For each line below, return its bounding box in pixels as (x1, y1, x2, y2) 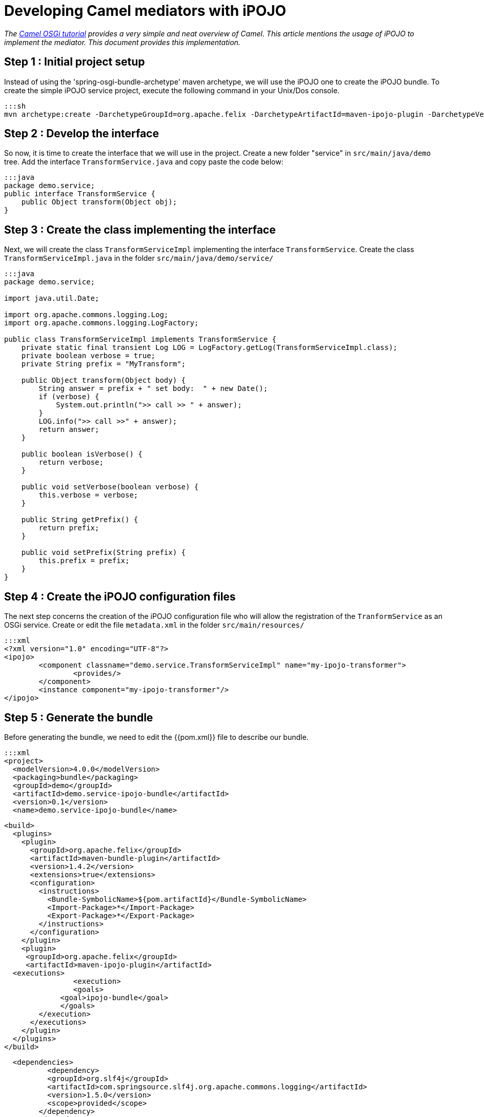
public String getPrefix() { (21, 515, 138, 524)
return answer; (38, 425, 99, 434)
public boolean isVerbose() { (21, 450, 143, 459)
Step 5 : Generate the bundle (4, 711, 153, 724)
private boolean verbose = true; (21, 351, 156, 360)
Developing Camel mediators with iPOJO (4, 2, 287, 19)
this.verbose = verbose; (38, 491, 138, 500)
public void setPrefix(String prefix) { (21, 548, 186, 557)
